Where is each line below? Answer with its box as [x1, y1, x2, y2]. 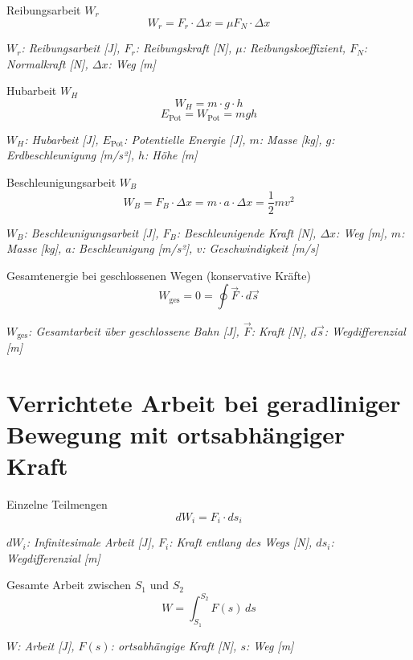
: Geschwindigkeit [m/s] [202, 240, 319, 257]
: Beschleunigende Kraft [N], [176, 224, 317, 241]
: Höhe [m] [145, 146, 198, 163]
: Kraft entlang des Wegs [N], [169, 534, 313, 551]
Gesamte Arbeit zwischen [6, 576, 132, 593]
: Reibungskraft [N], [135, 39, 232, 56]
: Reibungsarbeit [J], [21, 39, 121, 56]
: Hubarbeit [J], [24, 130, 99, 147]
